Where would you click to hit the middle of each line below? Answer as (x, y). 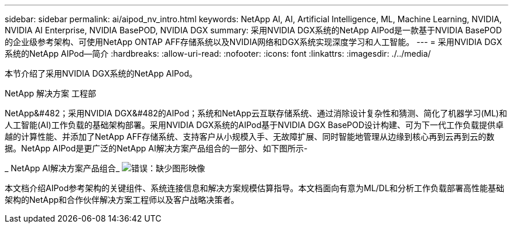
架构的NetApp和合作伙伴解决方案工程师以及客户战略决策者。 (122, 200)
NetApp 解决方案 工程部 (50, 93)
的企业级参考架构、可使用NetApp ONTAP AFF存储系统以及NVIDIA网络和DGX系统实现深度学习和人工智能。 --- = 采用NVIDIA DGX (254, 42)
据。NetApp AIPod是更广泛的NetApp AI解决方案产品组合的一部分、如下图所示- (156, 148)
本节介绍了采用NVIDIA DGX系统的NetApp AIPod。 (101, 73)
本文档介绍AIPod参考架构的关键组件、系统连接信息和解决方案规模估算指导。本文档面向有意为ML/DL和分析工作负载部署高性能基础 (254, 188)
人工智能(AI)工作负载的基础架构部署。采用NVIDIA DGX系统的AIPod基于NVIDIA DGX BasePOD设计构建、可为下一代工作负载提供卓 (254, 125)
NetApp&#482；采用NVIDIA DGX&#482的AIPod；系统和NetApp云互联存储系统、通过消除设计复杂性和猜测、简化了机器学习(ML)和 (256, 113)
